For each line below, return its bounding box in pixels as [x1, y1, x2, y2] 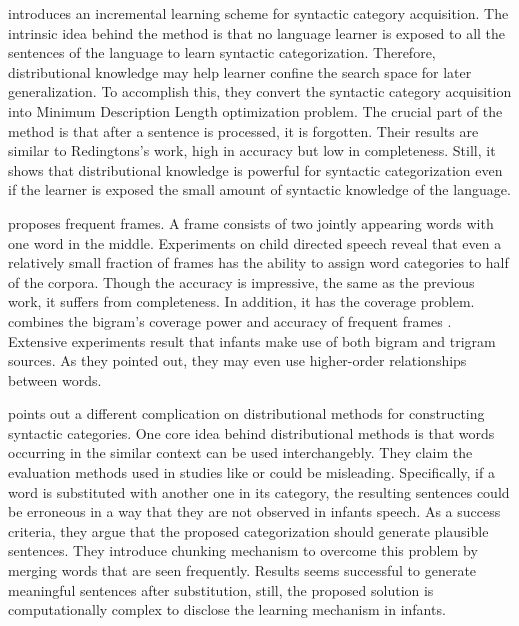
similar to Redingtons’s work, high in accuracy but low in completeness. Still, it [8, 140, 496, 161]
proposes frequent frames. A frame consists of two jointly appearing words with [8, 212, 494, 233]
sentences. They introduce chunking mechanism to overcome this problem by [8, 540, 478, 561]
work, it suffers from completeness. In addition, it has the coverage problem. [8, 291, 475, 312]
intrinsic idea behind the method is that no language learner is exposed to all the [8, 22, 506, 43]
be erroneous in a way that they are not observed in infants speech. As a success [8, 501, 501, 522]
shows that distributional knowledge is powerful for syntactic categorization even [8, 159, 503, 180]
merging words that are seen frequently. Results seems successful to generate [8, 560, 477, 581]
